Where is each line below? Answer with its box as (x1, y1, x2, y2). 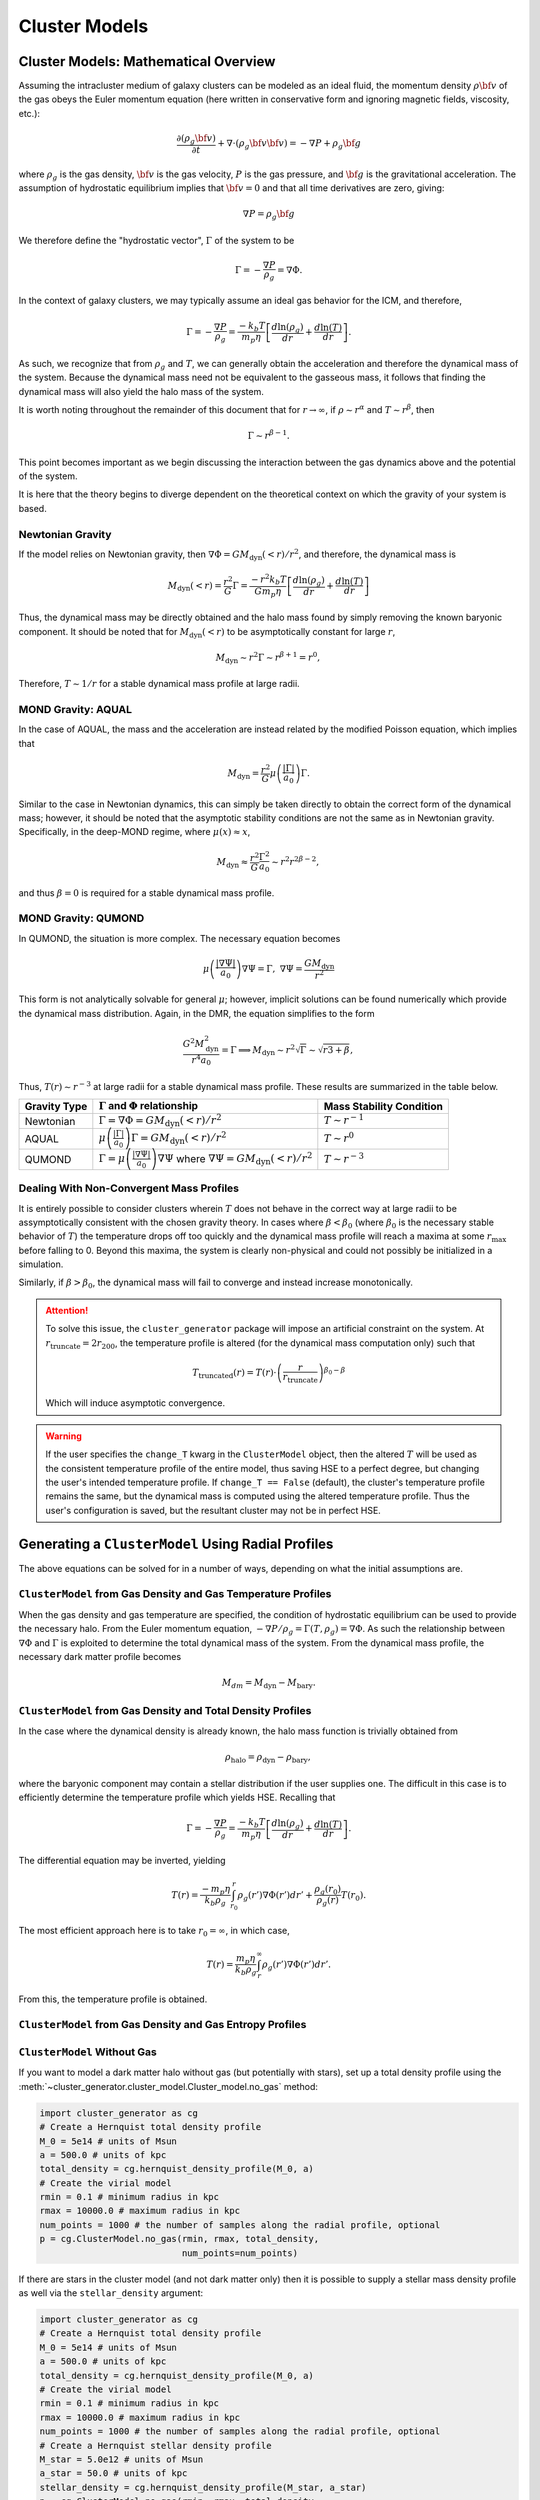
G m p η (254, 585, 282, 599)
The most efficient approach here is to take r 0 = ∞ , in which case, (18, 1924, 290, 1939)
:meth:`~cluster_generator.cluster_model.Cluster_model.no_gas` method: (18, 2080, 319, 2092)
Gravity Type (24, 1100, 88, 1114)
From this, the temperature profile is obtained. (18, 1993, 208, 2005)
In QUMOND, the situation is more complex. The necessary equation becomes (18, 932, 341, 944)
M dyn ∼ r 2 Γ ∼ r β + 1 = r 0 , (215, 650, 320, 665)
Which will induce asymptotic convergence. (45, 1397, 226, 1409)
